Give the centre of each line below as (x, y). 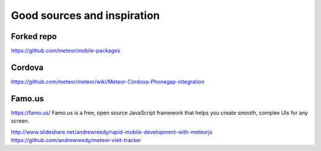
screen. (20, 121)
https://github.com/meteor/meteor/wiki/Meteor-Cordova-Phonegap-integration (108, 81)
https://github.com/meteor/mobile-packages (66, 51)
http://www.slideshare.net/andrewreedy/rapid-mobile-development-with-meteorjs (112, 132)
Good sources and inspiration (85, 15)
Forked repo (34, 36)
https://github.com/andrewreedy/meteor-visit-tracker (76, 140)
